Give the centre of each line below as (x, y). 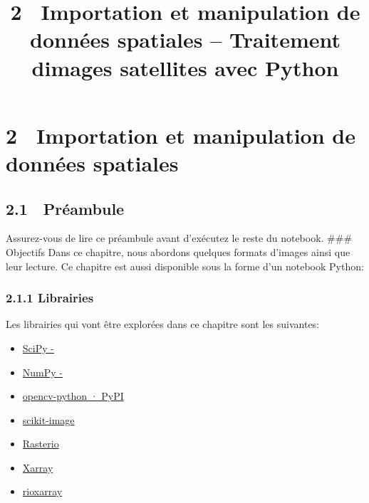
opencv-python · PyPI (73, 396)
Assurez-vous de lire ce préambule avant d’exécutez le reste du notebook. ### (179, 238)
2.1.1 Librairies (50, 298)
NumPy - (42, 372)
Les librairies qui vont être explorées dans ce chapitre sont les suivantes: (163, 324)
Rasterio (41, 444)
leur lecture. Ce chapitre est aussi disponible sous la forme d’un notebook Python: (185, 266)
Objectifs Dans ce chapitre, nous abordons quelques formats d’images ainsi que (178, 251)
